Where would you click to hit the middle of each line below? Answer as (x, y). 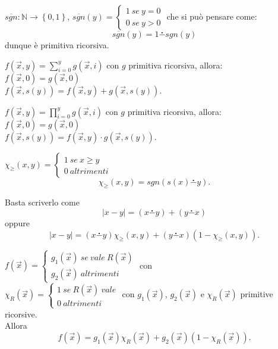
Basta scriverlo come (42, 202)
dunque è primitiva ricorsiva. (57, 45)
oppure (18, 222)
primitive (257, 294)
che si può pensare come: (212, 16)
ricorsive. (21, 314)
